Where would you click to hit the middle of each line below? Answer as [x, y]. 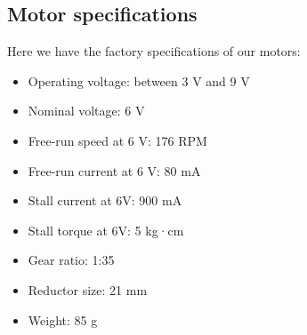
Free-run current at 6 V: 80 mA [114, 170]
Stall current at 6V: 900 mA [105, 200]
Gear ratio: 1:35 [71, 260]
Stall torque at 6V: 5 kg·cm [106, 230]
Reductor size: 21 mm [88, 289]
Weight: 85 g [63, 319]
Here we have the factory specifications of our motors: [154, 51]
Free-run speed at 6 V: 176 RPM [117, 140]
